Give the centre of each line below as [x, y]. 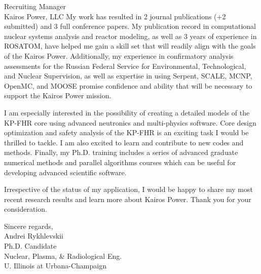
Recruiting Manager [35, 6]
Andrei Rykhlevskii [34, 236]
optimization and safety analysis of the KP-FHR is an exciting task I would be [126, 132]
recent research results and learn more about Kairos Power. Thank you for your [128, 199]
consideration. [26, 209]
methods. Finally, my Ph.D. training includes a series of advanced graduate [121, 152]
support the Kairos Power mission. [58, 95]
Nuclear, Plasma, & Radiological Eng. [63, 256]
